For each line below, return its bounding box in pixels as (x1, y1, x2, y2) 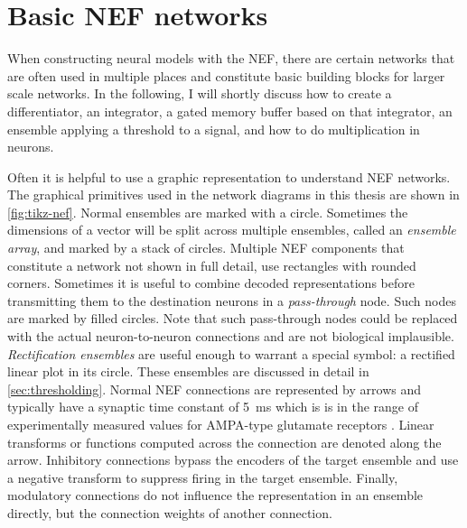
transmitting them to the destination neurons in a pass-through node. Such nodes (7, 291, 456, 310)
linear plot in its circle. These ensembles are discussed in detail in (7, 362, 369, 381)
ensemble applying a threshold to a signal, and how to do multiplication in (7, 119, 420, 138)
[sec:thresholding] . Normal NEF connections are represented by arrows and (7, 379, 422, 398)
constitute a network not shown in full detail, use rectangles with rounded (7, 255, 416, 274)
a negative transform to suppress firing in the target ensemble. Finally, (7, 468, 398, 486)
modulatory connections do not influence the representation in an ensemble (7, 486, 424, 505)
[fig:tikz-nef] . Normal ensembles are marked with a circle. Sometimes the (7, 202, 408, 221)
